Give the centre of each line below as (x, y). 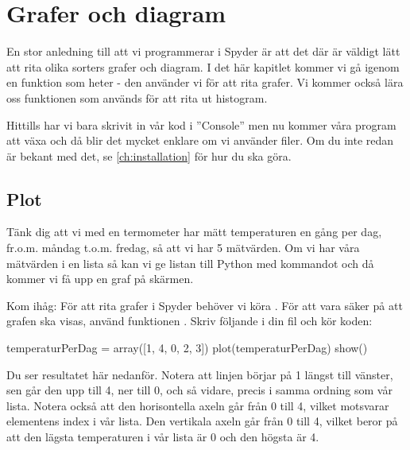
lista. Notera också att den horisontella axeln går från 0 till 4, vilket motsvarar (198, 405)
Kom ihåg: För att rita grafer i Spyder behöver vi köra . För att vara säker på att (205, 305)
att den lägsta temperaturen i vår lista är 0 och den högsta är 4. (163, 437)
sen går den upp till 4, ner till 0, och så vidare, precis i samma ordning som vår (199, 390)
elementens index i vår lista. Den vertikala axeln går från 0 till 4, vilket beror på (202, 421)
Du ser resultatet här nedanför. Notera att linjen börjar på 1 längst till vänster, (200, 374)
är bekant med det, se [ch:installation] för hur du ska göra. (149, 155)
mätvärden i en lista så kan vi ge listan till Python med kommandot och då (190, 263)
